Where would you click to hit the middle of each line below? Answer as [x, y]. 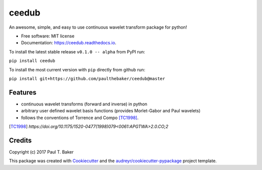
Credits [20, 140]
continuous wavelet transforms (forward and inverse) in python [84, 104]
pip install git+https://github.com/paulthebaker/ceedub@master [87, 78]
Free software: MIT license [48, 36]
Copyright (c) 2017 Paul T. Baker [41, 152]
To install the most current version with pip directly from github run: [77, 69]
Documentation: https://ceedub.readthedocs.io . [69, 43]
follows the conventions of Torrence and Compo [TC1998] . [80, 118]
